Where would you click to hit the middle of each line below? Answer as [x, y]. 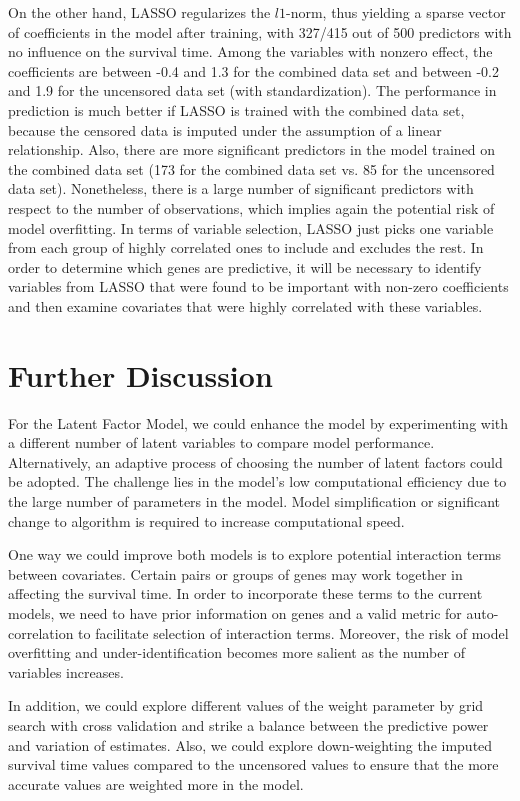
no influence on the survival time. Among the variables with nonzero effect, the [250, 51]
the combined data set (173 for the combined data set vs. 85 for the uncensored [251, 168]
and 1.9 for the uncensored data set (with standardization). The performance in [252, 90]
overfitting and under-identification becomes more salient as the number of [236, 652]
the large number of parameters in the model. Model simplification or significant [254, 501]
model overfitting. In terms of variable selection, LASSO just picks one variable [251, 227]
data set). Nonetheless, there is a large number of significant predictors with [241, 188]
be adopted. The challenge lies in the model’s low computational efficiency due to [257, 481]
